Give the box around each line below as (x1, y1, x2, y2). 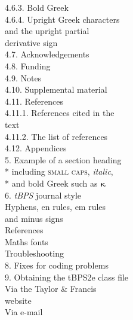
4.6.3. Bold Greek (5, 1, 69, 13)
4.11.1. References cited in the (5, 106, 115, 119)
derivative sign (5, 36, 58, 48)
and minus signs (5, 212, 63, 224)
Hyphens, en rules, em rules (5, 200, 106, 213)
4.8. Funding (5, 59, 51, 72)
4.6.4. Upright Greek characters (5, 13, 120, 25)
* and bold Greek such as (5, 176, 98, 189)
